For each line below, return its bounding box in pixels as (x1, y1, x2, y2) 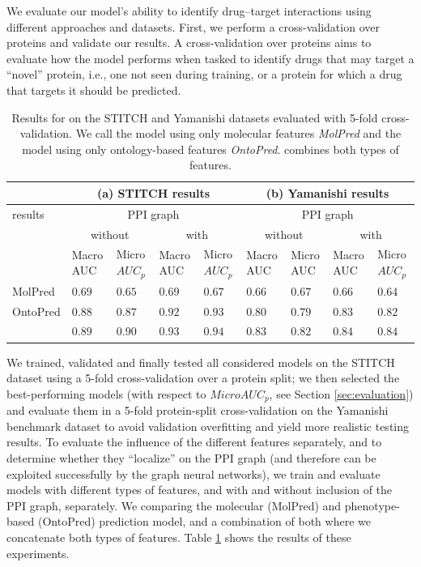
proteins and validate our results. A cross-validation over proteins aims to (6, 34, 372, 51)
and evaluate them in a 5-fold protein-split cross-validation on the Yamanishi (6, 402, 389, 419)
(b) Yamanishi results (266, 184, 389, 201)
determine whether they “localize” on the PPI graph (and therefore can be (6, 449, 376, 466)
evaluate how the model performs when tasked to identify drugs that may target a (6, 49, 415, 66)
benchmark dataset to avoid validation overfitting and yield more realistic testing (6, 417, 410, 434)
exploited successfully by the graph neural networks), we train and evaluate (6, 465, 381, 482)
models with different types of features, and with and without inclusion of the (6, 481, 393, 498)
